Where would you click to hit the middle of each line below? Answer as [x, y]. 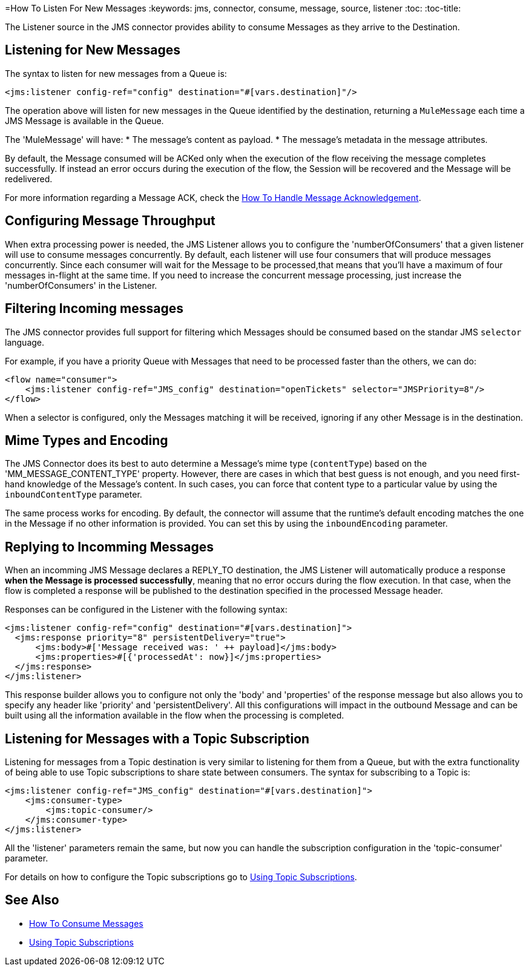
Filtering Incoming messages [94, 309]
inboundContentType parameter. [74, 495]
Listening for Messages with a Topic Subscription [157, 739]
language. [25, 342]
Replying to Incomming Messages [110, 547]
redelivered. [29, 179]
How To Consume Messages [86, 923]
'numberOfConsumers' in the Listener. [81, 285]
